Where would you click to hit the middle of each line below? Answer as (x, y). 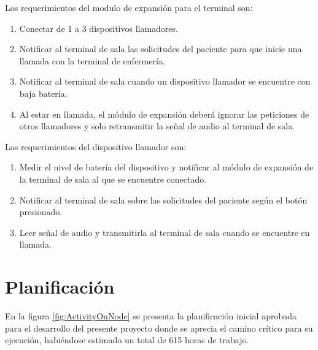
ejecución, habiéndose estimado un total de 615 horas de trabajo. (127, 340)
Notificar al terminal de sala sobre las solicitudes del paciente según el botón (163, 200)
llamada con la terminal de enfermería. (92, 60)
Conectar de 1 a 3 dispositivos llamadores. (99, 28)
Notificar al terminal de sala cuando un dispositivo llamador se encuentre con (165, 81)
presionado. (41, 212)
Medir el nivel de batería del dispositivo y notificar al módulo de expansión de (166, 167)
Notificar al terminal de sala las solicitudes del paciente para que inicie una (161, 49)
